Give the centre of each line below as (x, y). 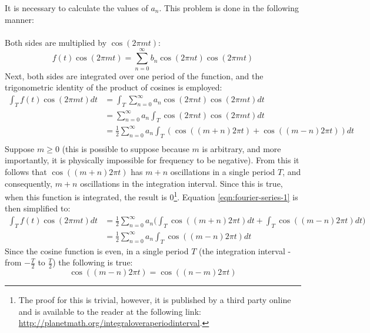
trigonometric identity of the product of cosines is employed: (114, 87)
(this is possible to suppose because (126, 148)
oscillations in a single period (223, 171)
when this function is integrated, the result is (86, 196)
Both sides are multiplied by (56, 42)
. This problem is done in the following (229, 8)
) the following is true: (93, 262)
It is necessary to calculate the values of (76, 8)
